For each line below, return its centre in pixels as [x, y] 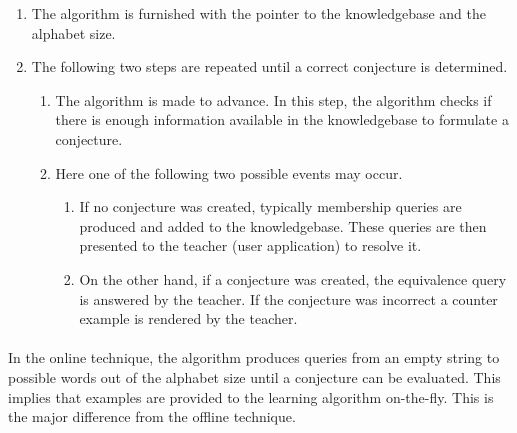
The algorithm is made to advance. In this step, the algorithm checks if [273, 99]
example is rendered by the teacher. [188, 318]
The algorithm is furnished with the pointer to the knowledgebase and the [258, 13]
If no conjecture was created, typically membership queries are [270, 206]
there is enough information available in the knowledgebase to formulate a [282, 119]
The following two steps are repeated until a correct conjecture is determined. [269, 66]
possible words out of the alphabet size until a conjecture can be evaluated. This [254, 376]
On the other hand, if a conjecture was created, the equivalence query [293, 278]
